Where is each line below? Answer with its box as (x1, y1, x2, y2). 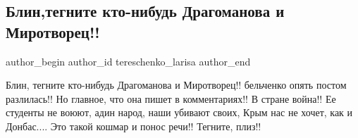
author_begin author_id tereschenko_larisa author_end (6, 54, 251, 68)
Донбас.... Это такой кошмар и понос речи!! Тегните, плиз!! (6, 118, 261, 133)
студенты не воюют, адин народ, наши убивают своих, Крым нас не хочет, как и (6, 105, 353, 120)
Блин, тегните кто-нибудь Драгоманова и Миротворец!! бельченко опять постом (6, 77, 347, 92)
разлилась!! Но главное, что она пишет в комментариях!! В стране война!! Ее (6, 91, 336, 106)
